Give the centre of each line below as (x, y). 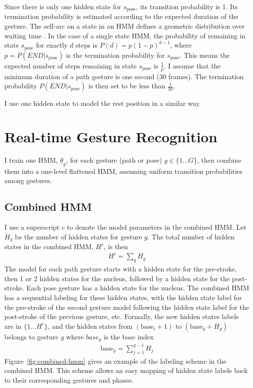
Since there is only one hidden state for (63, 6)
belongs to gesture (32, 336)
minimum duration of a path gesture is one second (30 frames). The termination (124, 76)
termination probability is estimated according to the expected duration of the (121, 16)
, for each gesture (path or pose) (114, 160)
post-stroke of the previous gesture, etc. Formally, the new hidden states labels (122, 316)
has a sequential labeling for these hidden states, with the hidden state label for (123, 297)
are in (13, 326)
